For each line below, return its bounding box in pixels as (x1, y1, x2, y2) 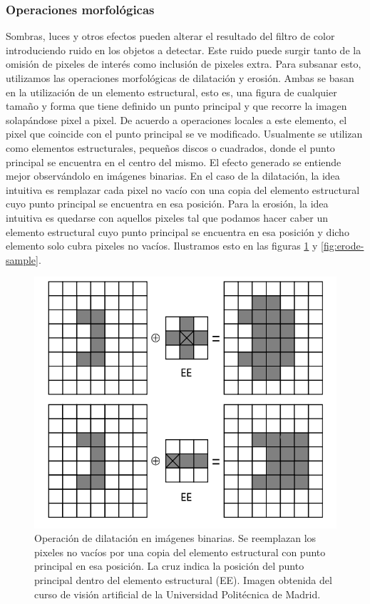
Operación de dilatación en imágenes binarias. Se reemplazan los (34, 531, 317, 546)
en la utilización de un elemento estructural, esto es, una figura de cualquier (6, 84, 337, 99)
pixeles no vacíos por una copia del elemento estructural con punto (34, 544, 326, 559)
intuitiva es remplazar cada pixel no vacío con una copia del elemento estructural (6, 182, 360, 197)
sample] (6, 252, 38, 267)
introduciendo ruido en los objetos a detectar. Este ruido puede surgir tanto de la (6, 42, 361, 57)
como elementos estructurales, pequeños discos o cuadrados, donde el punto (6, 140, 335, 155)
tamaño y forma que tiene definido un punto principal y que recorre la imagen (6, 98, 347, 113)
